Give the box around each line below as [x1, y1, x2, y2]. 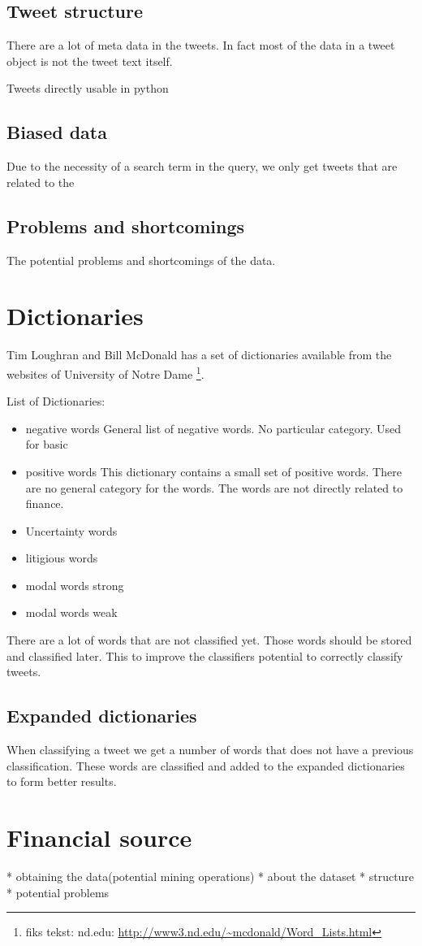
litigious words [25, 549, 98, 566]
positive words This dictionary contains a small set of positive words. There [25, 462, 402, 480]
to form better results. [6, 773, 117, 790]
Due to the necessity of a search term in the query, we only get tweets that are [6, 158, 398, 175]
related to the [6, 173, 75, 190]
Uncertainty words [25, 522, 118, 539]
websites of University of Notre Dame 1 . [6, 362, 205, 382]
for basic [25, 436, 68, 453]
